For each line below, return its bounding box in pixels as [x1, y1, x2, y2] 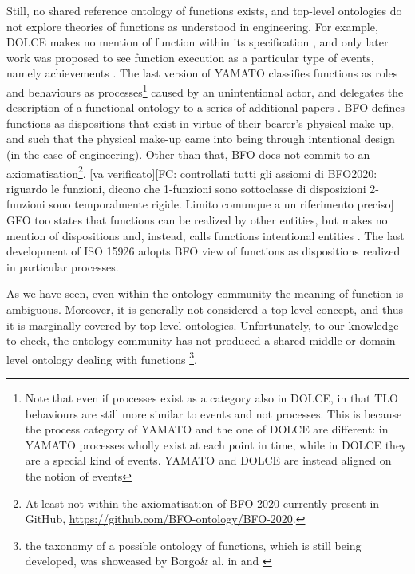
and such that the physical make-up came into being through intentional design [6, 130, 395, 147]
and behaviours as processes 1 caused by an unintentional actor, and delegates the [6, 81, 404, 100]
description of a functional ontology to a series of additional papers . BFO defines [6, 99, 405, 116]
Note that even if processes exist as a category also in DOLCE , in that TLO [25, 390, 398, 406]
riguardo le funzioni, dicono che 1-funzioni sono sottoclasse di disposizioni [6, 180, 366, 196]
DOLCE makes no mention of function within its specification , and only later [6, 34, 389, 50]
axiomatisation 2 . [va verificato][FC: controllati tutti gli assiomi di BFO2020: [6, 162, 377, 181]
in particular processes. [6, 258, 119, 275]
